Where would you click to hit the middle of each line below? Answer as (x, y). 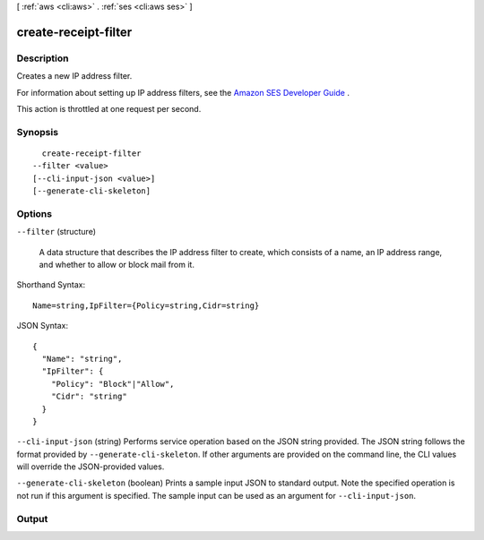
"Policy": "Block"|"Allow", (112, 384)
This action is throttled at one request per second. (109, 108)
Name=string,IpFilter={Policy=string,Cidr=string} (146, 305)
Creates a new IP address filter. (74, 76)
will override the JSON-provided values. (91, 467)
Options (35, 213)
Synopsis (37, 132)
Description (43, 58)
